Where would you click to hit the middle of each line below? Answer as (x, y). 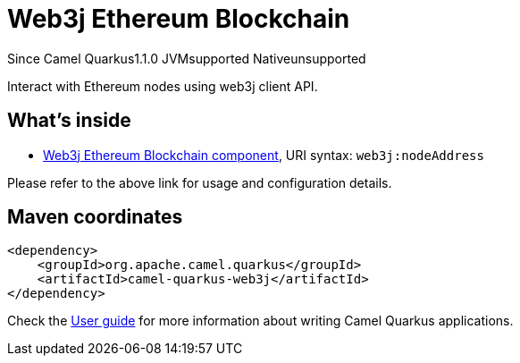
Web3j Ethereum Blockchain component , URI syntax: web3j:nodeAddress (264, 155)
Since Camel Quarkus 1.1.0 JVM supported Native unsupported (187, 58)
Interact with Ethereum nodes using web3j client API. (163, 86)
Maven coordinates (95, 217)
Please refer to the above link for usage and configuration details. (200, 182)
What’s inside (69, 121)
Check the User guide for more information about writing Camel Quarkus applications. (260, 321)
